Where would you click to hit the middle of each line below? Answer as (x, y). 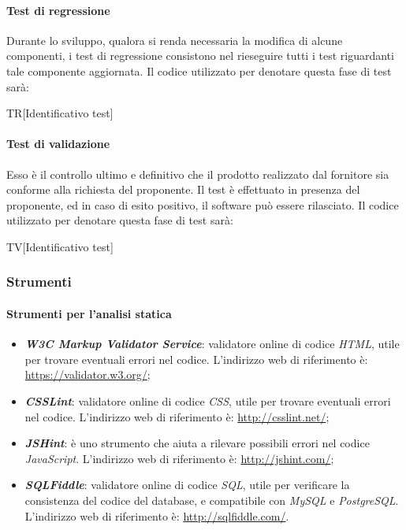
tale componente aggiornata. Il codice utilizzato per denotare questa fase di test (199, 70)
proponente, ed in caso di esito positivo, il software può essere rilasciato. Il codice (203, 204)
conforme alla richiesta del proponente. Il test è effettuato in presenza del (183, 189)
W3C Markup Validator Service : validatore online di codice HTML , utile (212, 344)
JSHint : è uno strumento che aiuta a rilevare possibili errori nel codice (197, 443)
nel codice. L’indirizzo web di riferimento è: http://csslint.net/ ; (177, 416)
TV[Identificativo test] (60, 246)
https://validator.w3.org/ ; (88, 374)
